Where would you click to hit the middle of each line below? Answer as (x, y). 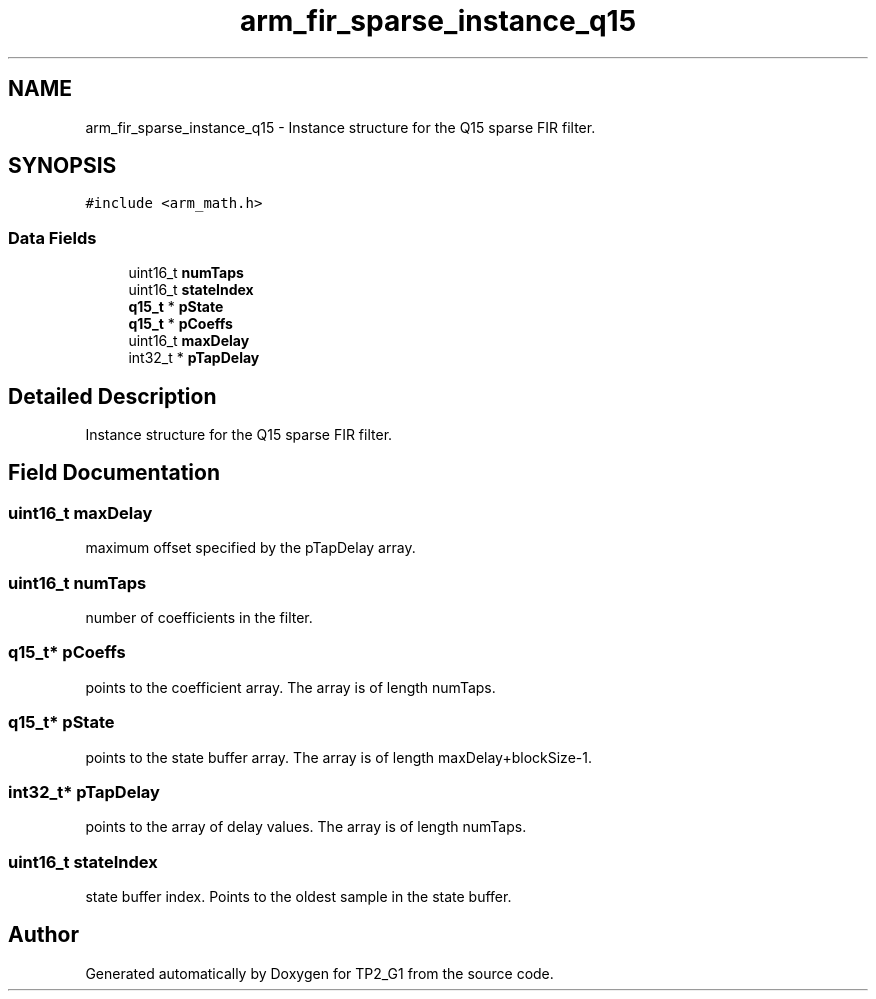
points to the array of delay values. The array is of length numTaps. (306, 827)
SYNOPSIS (62, 166)
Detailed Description (112, 396)
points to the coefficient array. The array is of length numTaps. (290, 687)
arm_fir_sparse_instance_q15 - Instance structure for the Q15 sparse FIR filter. (340, 127)
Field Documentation (114, 473)
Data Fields (52, 237)
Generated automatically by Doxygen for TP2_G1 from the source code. (319, 973)
